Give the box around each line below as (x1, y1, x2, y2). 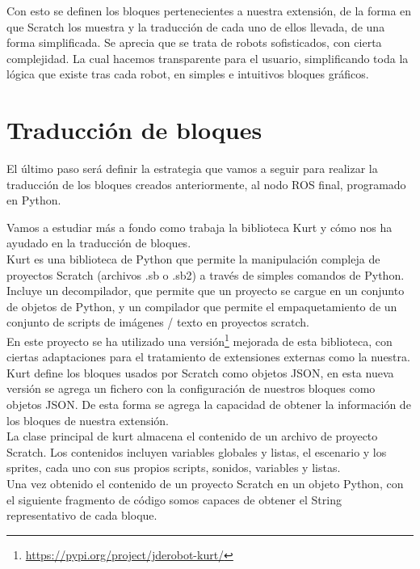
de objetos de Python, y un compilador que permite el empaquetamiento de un (6, 297, 397, 314)
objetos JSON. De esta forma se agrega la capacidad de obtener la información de (6, 396, 411, 413)
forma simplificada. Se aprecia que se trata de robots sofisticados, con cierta (6, 34, 382, 51)
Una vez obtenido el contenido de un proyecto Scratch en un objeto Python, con (6, 475, 404, 492)
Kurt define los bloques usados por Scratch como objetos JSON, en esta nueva (6, 364, 394, 381)
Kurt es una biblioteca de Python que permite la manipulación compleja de (6, 251, 380, 268)
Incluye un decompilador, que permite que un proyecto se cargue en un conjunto (6, 282, 405, 299)
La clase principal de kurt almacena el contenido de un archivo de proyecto (6, 428, 378, 445)
